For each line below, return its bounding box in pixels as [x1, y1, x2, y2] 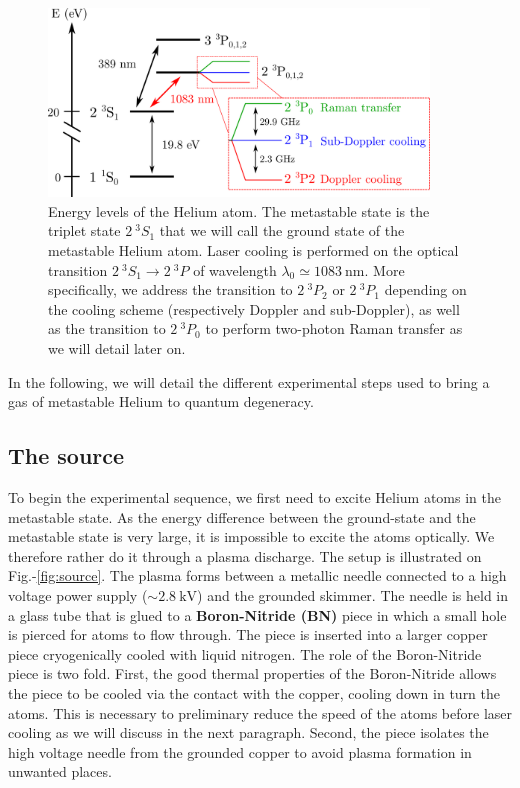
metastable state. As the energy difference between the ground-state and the [8, 506, 476, 527]
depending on [384, 279, 467, 300]
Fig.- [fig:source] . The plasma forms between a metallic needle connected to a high [8, 565, 507, 586]
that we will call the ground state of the [159, 220, 405, 241]
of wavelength [193, 259, 277, 280]
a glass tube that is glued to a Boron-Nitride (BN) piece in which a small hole [8, 604, 507, 625]
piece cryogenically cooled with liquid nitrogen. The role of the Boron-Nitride [8, 643, 482, 664]
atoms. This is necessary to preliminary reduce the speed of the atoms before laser [8, 702, 513, 723]
